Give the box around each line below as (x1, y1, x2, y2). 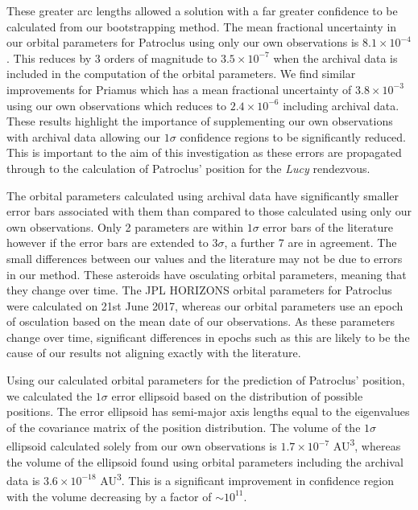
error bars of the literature (263, 218, 394, 235)
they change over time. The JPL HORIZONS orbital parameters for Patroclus (6, 282, 392, 298)
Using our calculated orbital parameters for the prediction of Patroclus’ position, (6, 372, 405, 389)
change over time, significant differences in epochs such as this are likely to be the (6, 328, 410, 345)
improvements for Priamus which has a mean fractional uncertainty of (6, 80, 352, 97)
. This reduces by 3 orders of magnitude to (6, 49, 217, 66)
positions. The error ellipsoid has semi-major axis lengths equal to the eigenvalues (6, 403, 410, 420)
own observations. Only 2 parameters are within (6, 218, 243, 235)
